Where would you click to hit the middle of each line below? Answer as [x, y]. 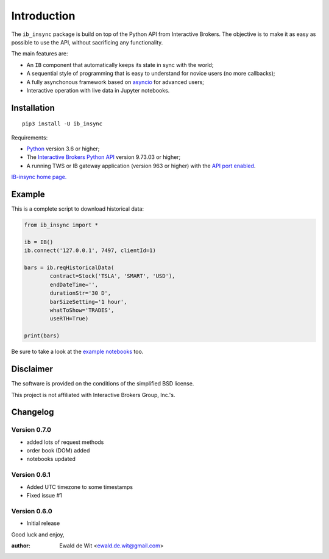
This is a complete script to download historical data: [78, 209]
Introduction [43, 16]
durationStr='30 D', [80, 293]
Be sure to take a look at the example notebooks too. [77, 352]
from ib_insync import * [61, 225]
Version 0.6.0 [32, 511]
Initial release [43, 523]
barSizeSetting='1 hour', [88, 302]
